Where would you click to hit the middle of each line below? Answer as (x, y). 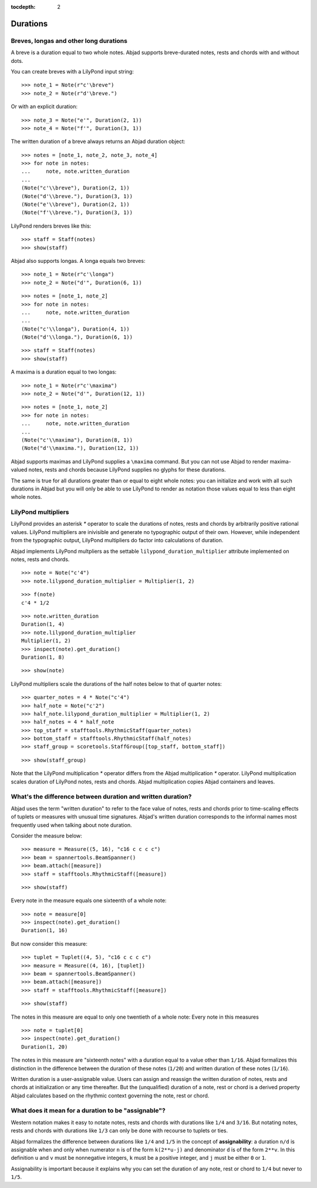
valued (19, 470)
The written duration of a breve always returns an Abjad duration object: (98, 142)
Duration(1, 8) (43, 657)
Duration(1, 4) (43, 624)
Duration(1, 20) (45, 1047)
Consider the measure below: (46, 836)
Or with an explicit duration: (44, 106)
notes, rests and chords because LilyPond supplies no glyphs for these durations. (127, 470)
